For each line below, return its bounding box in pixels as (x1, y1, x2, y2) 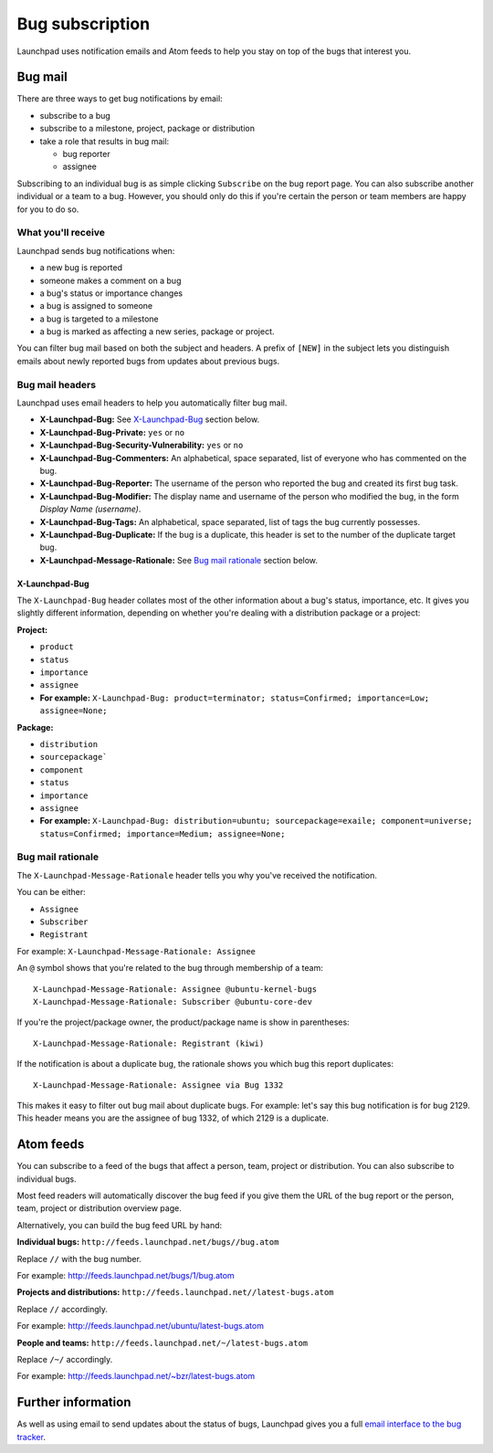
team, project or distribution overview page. (16, 1203, 182, 1214)
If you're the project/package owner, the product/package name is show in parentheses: (16, 1016, 351, 1027)
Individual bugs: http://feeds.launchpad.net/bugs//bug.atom (16, 1237, 279, 1248)
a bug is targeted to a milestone (39, 313, 159, 324)
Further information (16, 1395, 131, 1410)
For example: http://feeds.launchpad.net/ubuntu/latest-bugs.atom (16, 1321, 265, 1332)
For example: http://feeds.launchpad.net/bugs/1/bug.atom (16, 1269, 235, 1280)
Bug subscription (16, 14, 151, 34)
